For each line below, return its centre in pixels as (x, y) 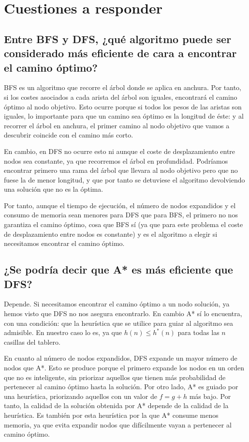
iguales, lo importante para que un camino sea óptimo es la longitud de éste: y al (124, 116)
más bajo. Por (210, 396)
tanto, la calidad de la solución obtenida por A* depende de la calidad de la (116, 405)
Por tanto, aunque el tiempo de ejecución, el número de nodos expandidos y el (120, 205)
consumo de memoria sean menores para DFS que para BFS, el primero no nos (121, 215)
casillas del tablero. (32, 342)
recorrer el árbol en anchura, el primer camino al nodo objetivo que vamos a (117, 125)
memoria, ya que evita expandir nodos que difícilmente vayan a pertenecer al (118, 424)
